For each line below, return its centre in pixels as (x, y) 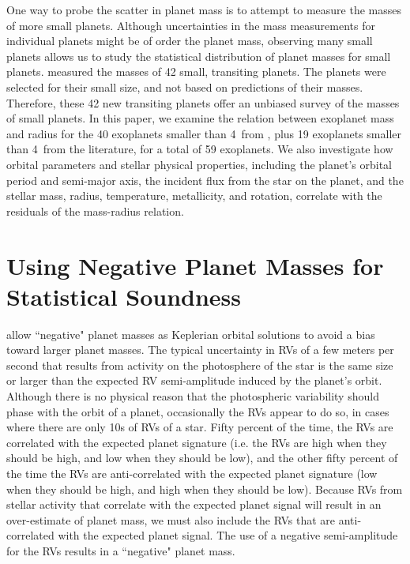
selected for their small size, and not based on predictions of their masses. (185, 86)
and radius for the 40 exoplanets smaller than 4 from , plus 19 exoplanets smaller (204, 133)
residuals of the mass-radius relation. (95, 211)
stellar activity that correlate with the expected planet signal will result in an (194, 504)
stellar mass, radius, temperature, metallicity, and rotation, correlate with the (194, 196)
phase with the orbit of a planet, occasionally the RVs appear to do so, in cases (198, 411)
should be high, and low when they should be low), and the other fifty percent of (202, 458)
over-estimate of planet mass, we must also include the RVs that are (171, 519)
